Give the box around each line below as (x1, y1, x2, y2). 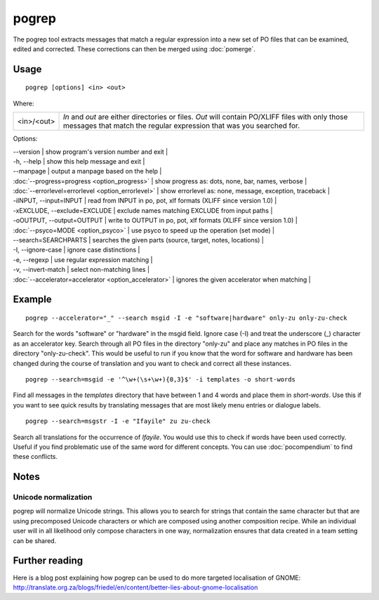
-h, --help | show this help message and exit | (13, 157, 145, 165)
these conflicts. (13, 452, 58, 461)
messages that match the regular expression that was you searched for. (62, 121, 300, 131)
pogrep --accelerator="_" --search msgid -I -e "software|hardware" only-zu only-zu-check (25, 314, 347, 322)
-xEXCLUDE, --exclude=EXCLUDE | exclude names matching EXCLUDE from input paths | (13, 206, 273, 214)
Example (13, 294, 52, 306)
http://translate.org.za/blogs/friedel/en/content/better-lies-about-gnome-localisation (13, 583, 258, 592)
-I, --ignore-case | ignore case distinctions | (13, 246, 140, 254)
